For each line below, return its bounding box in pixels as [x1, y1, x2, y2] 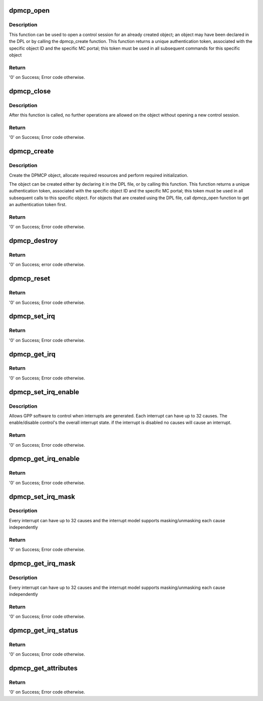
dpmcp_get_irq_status [9, 626, 78, 634]
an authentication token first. [9, 202, 67, 208]
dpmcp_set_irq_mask [9, 493, 75, 501]
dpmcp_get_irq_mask [9, 559, 75, 568]
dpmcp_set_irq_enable [9, 388, 79, 396]
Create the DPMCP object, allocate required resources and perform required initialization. [9, 172, 188, 178]
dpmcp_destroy [9, 237, 58, 245]
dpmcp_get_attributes [9, 664, 78, 672]
